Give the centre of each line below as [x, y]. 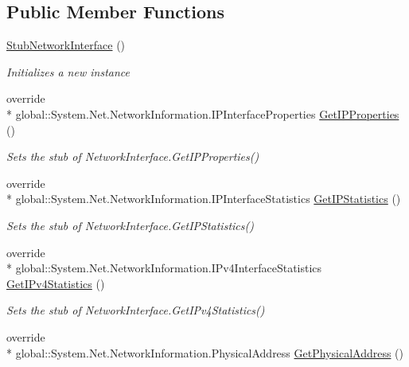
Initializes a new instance [68, 71]
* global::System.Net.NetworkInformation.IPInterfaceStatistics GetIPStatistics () [204, 199]
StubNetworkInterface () [66, 45]
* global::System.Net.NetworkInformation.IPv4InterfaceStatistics [164, 268]
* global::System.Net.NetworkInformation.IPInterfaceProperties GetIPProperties [203, 113]
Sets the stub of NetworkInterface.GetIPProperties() [133, 156]
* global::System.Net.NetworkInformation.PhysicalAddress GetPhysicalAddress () [205, 352]
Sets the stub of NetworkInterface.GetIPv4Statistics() [136, 310]
